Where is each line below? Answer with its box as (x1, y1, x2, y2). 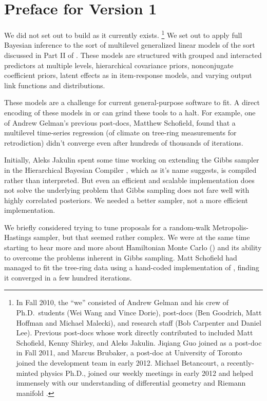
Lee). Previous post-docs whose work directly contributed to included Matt (16, 327, 253, 338)
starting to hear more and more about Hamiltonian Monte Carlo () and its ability (4, 242, 262, 253)
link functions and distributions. (4, 79, 105, 90)
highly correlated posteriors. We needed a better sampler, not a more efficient (4, 194, 248, 205)
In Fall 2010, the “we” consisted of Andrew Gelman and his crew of (16, 297, 228, 308)
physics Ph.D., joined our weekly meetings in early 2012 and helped (40, 367, 253, 378)
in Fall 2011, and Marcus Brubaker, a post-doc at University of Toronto (16, 347, 242, 358)
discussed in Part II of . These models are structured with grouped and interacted (4, 49, 262, 60)
